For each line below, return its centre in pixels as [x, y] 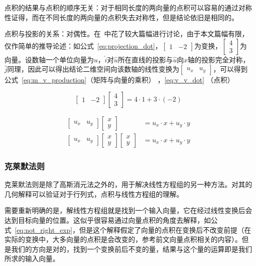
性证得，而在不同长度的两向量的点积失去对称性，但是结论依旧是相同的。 [121, 17]
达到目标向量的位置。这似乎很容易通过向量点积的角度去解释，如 [108, 220]
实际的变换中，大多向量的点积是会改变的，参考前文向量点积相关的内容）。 [123, 239]
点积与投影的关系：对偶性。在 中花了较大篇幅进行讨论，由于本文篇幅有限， [127, 34]
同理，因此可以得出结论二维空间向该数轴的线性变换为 [93, 69]
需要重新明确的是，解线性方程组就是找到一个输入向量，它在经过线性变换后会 [128, 210]
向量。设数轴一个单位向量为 [49, 59]
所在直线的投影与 [145, 59]
